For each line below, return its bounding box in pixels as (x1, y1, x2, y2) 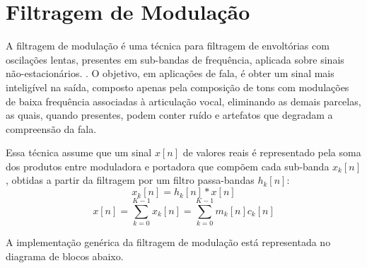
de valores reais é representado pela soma (182, 145, 361, 160)
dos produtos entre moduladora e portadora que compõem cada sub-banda (6, 158, 330, 173)
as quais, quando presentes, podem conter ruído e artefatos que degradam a (6, 107, 333, 122)
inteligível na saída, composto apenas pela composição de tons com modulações (6, 79, 349, 94)
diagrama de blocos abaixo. (6, 248, 124, 263)
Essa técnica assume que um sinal (6, 145, 152, 160)
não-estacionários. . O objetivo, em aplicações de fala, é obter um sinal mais (6, 66, 334, 81)
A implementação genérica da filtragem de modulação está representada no (6, 235, 331, 250)
